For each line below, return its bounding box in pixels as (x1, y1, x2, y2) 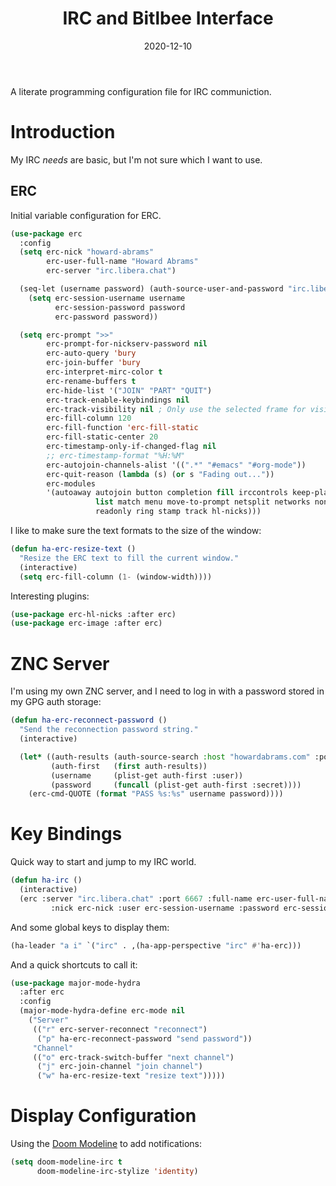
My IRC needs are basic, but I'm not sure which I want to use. (10, 153, 263, 166)
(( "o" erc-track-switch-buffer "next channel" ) (32, 1052, 235, 1062)
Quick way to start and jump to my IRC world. (10, 856, 197, 868)
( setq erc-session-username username (28, 293, 186, 303)
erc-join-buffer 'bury (46, 358, 141, 368)
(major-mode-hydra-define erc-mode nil (19, 1006, 186, 1016)
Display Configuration (10, 1105, 197, 1127)
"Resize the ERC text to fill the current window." (19, 553, 240, 563)
